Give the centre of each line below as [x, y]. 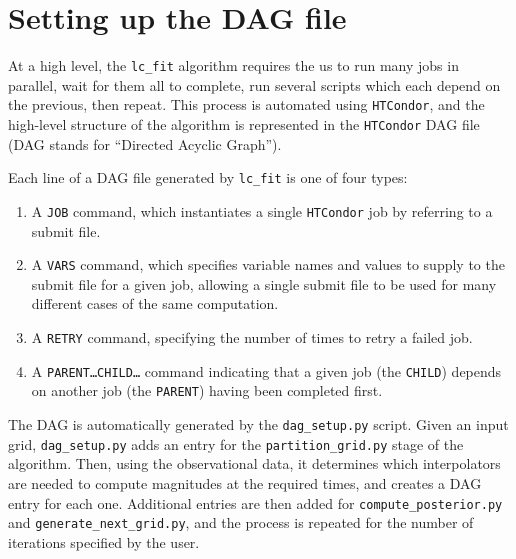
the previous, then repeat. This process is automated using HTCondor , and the [246, 104]
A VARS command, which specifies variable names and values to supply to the [268, 264]
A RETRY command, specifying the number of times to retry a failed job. [252, 337]
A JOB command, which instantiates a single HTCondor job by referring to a [262, 210]
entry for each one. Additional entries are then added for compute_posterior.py [255, 502]
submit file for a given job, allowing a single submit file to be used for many [264, 283]
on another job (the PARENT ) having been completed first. [207, 390]
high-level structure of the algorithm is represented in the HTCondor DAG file [244, 124]
